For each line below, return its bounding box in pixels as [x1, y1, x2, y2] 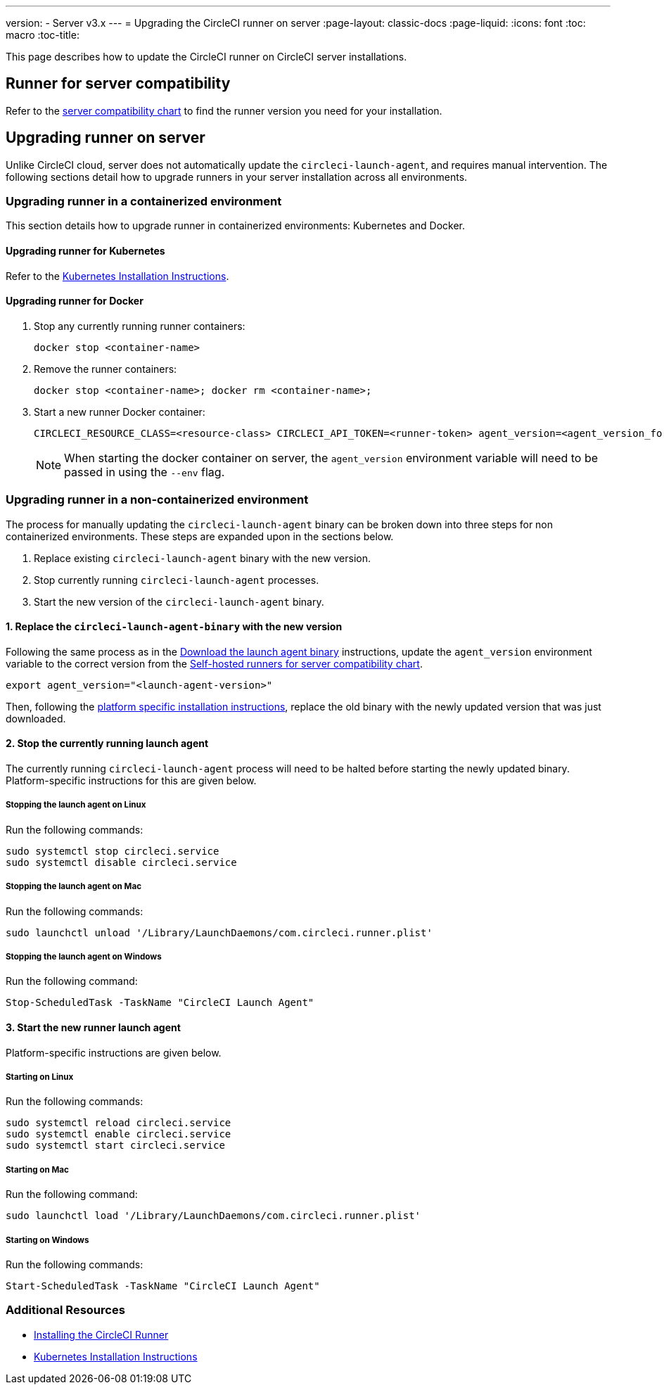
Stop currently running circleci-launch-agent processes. [34, 573, 319, 586]
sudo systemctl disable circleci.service [6, 856, 237, 868]
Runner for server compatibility [6, 75, 231, 93]
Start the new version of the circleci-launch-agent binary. [34, 595, 324, 608]
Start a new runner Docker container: [34, 405, 205, 418]
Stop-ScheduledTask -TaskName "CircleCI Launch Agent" [6, 997, 314, 1009]
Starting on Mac [6, 1164, 69, 1175]
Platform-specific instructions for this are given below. [6, 774, 257, 787]
